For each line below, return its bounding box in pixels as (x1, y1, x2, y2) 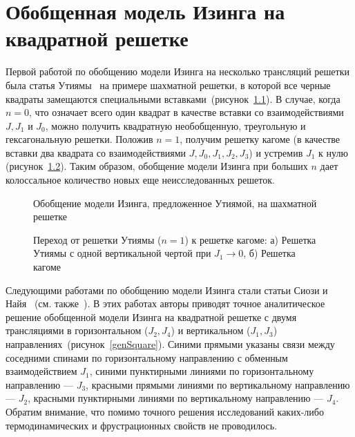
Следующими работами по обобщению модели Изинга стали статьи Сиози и (6, 282, 328, 297)
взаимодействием (6, 364, 77, 378)
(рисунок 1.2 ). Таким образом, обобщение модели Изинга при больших (6, 159, 308, 173)
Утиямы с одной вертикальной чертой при (33, 246, 211, 260)
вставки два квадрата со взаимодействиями (6, 145, 186, 159)
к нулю (318, 145, 348, 159)
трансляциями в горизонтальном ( (6, 323, 148, 338)
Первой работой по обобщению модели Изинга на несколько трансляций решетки (6, 64, 349, 79)
